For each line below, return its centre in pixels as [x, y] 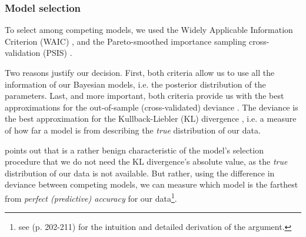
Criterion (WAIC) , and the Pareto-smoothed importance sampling [126, 41]
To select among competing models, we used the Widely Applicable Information [149, 30]
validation [23, 53]
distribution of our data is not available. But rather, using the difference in [140, 173]
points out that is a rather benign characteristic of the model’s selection [134, 150]
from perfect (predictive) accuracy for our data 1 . [91, 197]
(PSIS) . [57, 53]
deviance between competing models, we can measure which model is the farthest [152, 184]
